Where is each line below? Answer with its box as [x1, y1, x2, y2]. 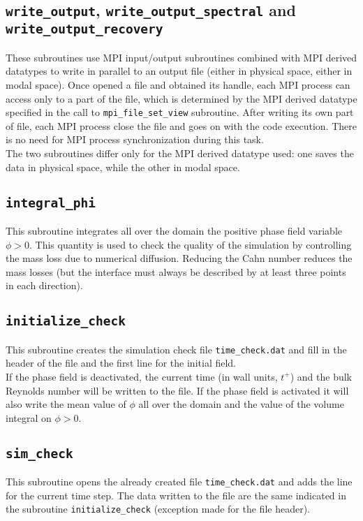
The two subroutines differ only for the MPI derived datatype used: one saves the [6, 145, 354, 160]
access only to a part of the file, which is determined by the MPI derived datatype [6, 91, 357, 105]
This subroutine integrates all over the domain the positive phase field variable [6, 223, 342, 237]
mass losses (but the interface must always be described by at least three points [6, 264, 346, 279]
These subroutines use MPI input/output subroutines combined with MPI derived [6, 50, 357, 64]
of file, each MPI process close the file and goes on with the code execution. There [6, 118, 357, 133]
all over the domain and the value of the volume [138, 397, 344, 411]
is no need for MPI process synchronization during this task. [6, 132, 264, 147]
